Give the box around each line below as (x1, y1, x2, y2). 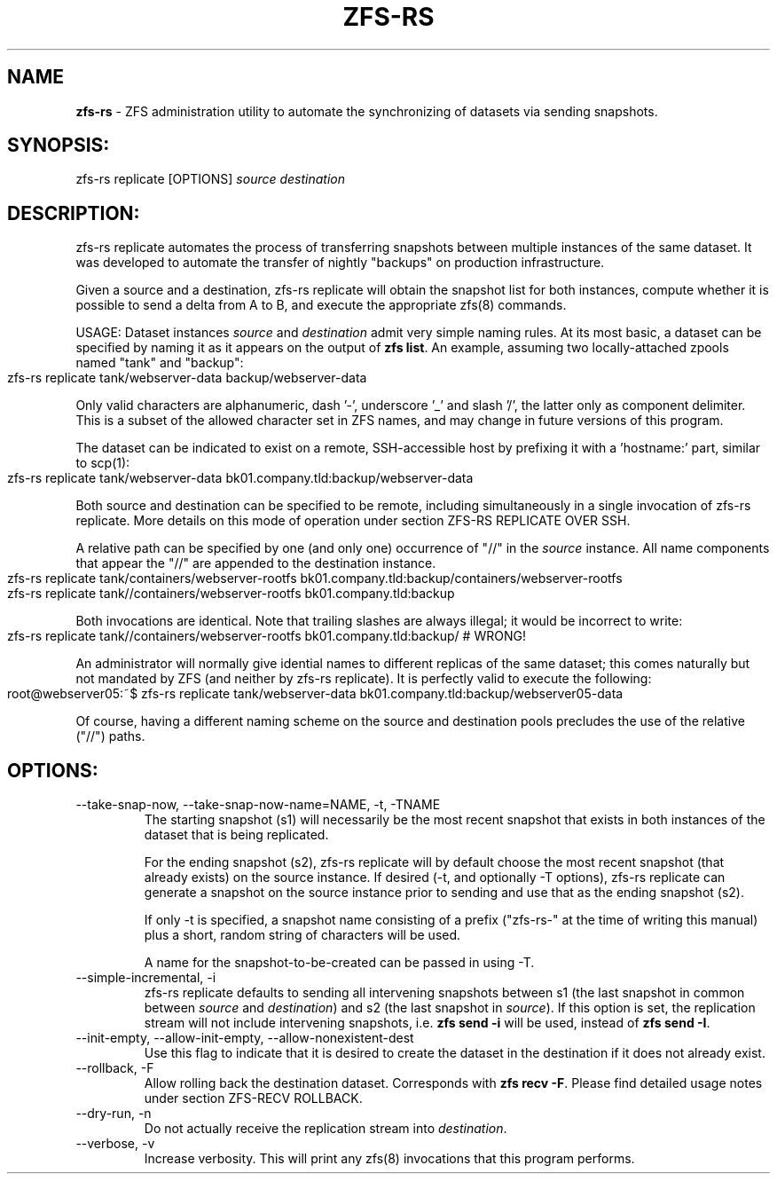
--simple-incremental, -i (75, 970, 216, 986)
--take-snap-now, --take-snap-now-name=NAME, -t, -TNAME (75, 797, 441, 813)
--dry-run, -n (75, 1106, 152, 1122)
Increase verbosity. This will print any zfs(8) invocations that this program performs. (144, 1151, 635, 1167)
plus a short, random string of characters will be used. (144, 927, 461, 943)
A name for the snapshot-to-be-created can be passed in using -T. (144, 955, 535, 971)
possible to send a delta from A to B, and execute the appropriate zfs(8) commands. (75, 297, 567, 313)
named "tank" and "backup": (75, 355, 244, 371)
